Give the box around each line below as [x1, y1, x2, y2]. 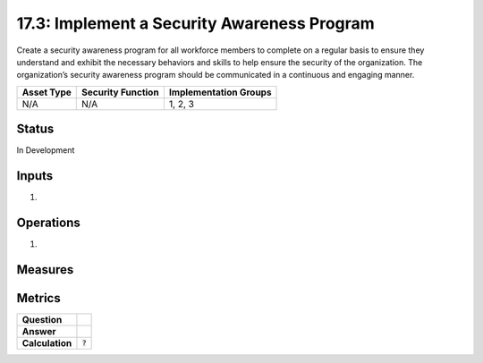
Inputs [16, 168, 54, 183]
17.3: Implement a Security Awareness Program [16, 13, 375, 33]
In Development [16, 145, 75, 156]
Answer [21, 325, 57, 337]
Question [21, 313, 63, 325]
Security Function [81, 86, 160, 98]
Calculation [21, 336, 72, 349]
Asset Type [21, 86, 72, 98]
